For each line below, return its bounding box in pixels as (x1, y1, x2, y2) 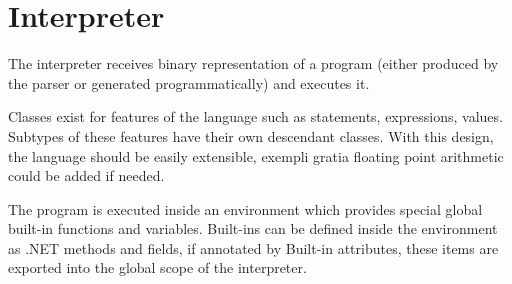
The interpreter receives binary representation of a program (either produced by (8, 53, 499, 74)
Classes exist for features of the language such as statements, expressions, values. (8, 106, 503, 127)
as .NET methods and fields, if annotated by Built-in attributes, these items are (8, 237, 499, 258)
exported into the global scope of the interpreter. (8, 257, 307, 278)
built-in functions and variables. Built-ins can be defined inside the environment (8, 218, 498, 239)
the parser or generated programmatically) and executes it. (8, 72, 370, 93)
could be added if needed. (8, 165, 165, 186)
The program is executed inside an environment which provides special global (8, 198, 483, 219)
